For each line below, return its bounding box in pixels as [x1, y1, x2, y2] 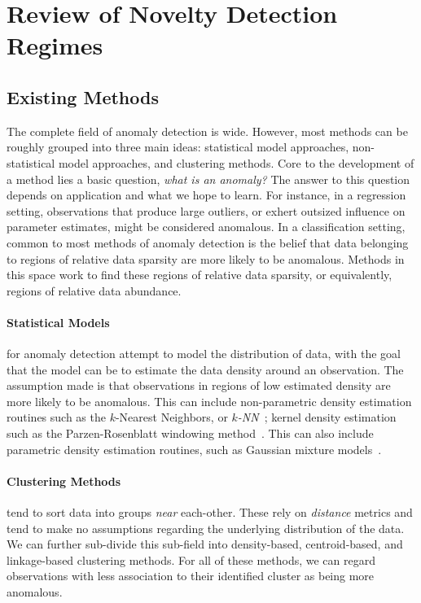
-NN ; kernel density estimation [237, 409, 397, 426]
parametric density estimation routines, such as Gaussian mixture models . [7, 440, 382, 457]
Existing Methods [7, 84, 159, 109]
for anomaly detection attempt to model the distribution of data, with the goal [7, 345, 401, 362]
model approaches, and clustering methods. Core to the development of [58, 154, 414, 171]
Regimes [7, 28, 103, 62]
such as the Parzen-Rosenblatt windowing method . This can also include [7, 425, 374, 442]
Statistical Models [7, 313, 110, 330]
